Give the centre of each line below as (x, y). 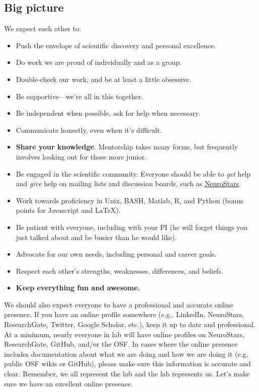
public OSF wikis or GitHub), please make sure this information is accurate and (127, 364)
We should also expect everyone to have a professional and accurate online (119, 304)
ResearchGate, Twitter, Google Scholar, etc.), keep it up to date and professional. (130, 324)
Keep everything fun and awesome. (78, 288)
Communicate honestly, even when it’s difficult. (89, 130)
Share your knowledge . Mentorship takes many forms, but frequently (127, 147)
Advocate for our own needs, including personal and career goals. (116, 254)
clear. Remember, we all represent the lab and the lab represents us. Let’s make (127, 374)
